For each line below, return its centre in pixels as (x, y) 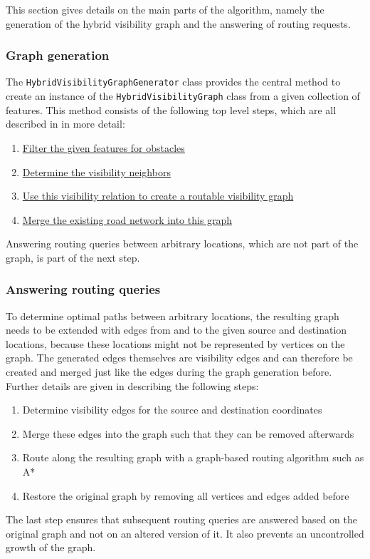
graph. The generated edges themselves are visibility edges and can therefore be (179, 358)
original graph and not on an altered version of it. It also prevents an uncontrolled (185, 533)
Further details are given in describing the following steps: (132, 385)
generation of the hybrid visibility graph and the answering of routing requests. (178, 23)
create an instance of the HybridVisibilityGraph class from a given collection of (183, 96)
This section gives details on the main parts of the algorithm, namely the (165, 9)
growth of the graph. (51, 547)
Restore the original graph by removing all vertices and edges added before (186, 495)
